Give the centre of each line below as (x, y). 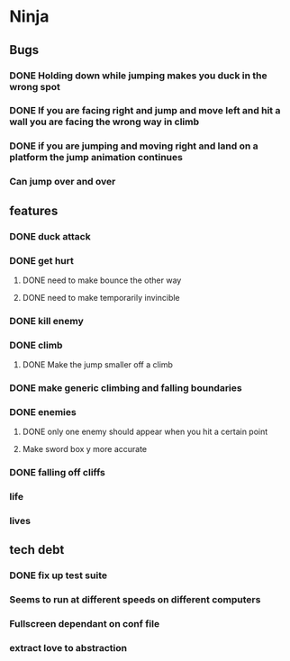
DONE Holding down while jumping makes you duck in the (138, 76)
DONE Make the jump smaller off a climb (98, 365)
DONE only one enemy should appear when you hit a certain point (145, 432)
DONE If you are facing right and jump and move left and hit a (145, 111)
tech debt (37, 550)
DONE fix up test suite (59, 575)
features (34, 210)
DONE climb (36, 345)
